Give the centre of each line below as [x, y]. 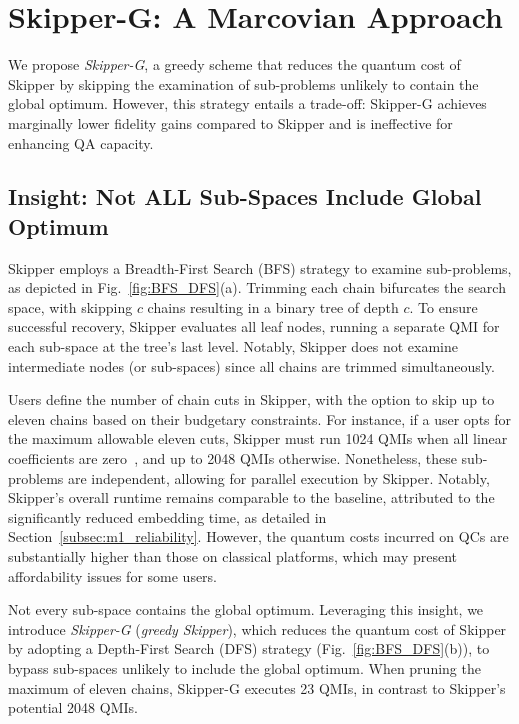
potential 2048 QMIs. [73, 707]
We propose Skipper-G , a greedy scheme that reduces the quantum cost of [234, 64]
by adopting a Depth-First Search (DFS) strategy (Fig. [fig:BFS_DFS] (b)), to [249, 648]
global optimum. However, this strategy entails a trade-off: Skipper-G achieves [247, 103]
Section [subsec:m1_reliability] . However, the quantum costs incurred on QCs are [258, 536]
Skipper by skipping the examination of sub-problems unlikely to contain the [243, 83]
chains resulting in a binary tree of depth [273, 306]
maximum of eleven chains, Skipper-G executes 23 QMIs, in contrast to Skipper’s [257, 687]
